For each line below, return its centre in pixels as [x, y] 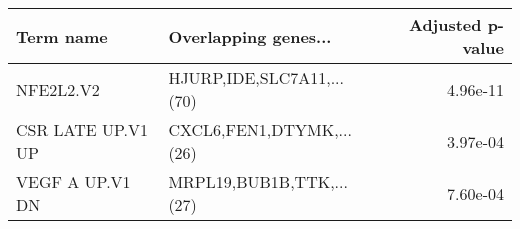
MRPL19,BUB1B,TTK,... [258, 181]
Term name [62, 36]
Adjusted [445, 24]
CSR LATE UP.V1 [82, 129]
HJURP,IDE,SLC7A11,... [256, 77]
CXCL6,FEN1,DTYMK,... [260, 129]
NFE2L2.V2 [58, 89]
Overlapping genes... [250, 36]
